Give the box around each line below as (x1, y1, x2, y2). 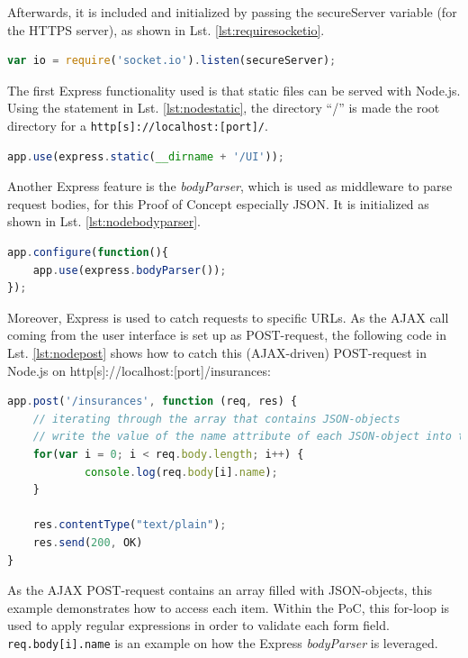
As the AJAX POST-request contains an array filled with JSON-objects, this (7, 580, 433, 599)
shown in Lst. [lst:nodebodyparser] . (7, 212, 201, 231)
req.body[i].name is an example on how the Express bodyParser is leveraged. (7, 633, 438, 652)
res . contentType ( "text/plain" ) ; (32, 518, 227, 532)
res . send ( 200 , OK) (32, 535, 143, 549)
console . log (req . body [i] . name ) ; (84, 465, 278, 479)
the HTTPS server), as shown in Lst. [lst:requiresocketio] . (7, 20, 325, 39)
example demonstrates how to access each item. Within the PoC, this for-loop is (7, 598, 450, 617)
